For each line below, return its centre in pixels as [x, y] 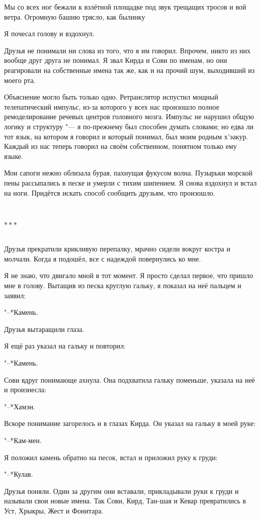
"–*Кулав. [19, 474]
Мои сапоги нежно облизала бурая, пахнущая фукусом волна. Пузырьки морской [128, 173]
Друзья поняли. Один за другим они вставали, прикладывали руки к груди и [121, 491]
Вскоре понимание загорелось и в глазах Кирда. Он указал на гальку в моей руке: [130, 423]
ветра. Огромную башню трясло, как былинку [75, 16]
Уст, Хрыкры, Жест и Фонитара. [54, 510]
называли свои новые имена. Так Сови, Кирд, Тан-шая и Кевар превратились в [125, 501]
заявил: [15, 295]
